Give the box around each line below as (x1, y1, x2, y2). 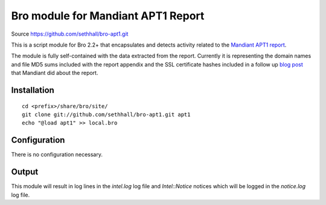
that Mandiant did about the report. (11, 70, 98, 77)
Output (11, 167, 39, 177)
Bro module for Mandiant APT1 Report (11, 9, 205, 22)
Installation (11, 85, 54, 95)
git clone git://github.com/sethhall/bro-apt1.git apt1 (22, 111, 191, 118)
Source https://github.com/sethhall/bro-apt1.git (11, 30, 129, 37)
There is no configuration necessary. (11, 151, 103, 158)
